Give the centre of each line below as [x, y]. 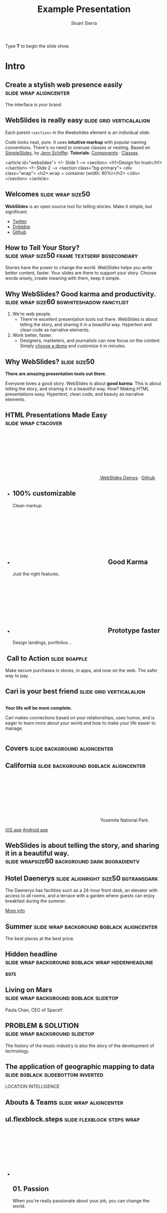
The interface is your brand [33, 104]
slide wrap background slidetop [50, 1034]
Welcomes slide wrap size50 [48, 194]
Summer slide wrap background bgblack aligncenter [81, 927]
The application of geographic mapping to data [80, 1066]
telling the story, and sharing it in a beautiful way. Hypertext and [86, 325]
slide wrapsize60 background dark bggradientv [72, 861]
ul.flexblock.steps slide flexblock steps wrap [72, 1120]
